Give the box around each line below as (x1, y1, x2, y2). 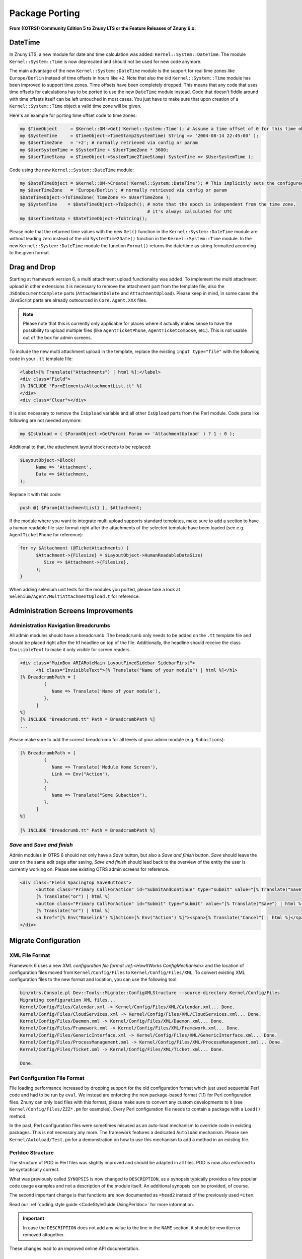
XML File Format (9, 952, 50, 959)
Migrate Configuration (9, 937, 81, 945)
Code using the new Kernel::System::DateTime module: (9, 167, 134, 173)
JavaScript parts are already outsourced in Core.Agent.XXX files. (9, 297, 147, 303)
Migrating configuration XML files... (20, 997, 116, 1003)
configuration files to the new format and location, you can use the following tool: (9, 976, 178, 983)
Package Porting (9, 8, 81, 19)
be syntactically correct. (9, 1166, 60, 1173)
